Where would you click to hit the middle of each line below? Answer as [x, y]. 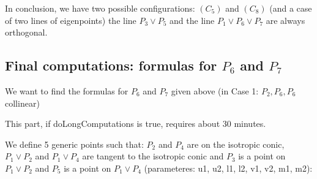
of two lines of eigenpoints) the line [71, 20]
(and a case [291, 8]
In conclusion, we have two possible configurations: [100, 8]
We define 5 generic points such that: [74, 144]
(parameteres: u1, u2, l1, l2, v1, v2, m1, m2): [228, 168]
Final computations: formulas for [111, 65]
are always [285, 20]
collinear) [22, 103]
